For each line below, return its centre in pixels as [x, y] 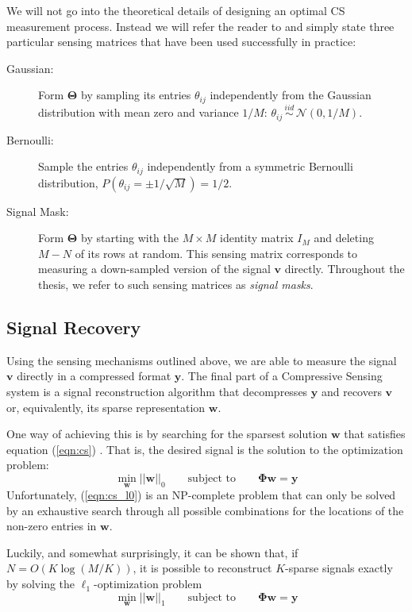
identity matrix [257, 238]
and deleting [344, 238]
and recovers [351, 391]
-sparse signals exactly [339, 568]
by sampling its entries [136, 95]
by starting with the [130, 238]
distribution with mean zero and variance [139, 112]
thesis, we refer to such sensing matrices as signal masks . [176, 284]
